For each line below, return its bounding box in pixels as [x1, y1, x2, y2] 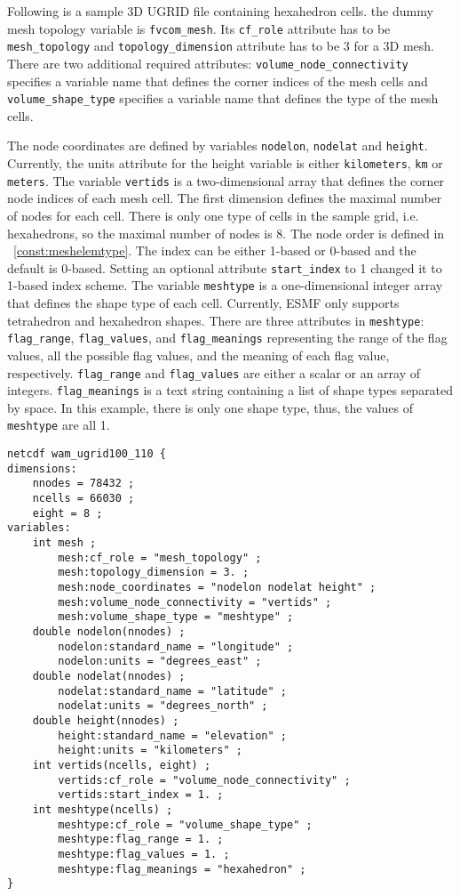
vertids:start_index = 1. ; [58, 788, 224, 802]
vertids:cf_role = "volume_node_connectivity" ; [58, 773, 351, 787]
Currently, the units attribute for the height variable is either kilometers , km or [7, 154, 443, 173]
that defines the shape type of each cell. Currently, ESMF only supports [7, 294, 400, 312]
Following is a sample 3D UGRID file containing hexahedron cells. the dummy [7, 2, 433, 20]
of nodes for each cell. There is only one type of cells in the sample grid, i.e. [7, 206, 419, 224]
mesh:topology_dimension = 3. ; [58, 566, 250, 579]
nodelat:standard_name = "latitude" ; [58, 684, 287, 698]
